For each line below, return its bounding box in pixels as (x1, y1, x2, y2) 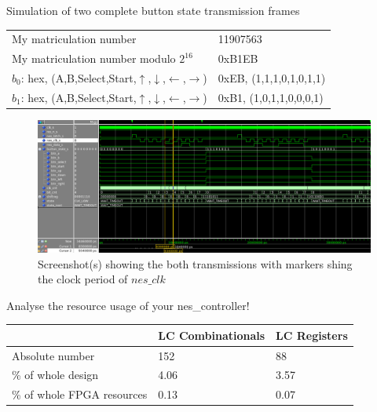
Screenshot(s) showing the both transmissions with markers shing (38, 255, 353, 272)
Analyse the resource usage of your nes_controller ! (6, 297, 250, 313)
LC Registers (276, 326, 348, 343)
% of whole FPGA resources (12, 386, 148, 403)
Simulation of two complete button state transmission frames (6, 2, 300, 18)
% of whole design (12, 366, 99, 383)
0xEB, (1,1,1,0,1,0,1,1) (218, 70, 326, 86)
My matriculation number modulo (12, 50, 176, 67)
